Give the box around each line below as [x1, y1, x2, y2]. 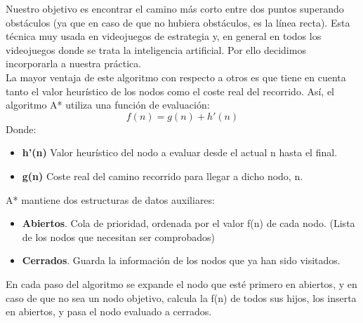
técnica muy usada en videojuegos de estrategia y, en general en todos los [6, 29, 322, 43]
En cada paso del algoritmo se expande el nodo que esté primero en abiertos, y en [6, 276, 357, 291]
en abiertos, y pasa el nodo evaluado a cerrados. [6, 304, 212, 319]
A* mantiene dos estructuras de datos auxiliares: [6, 192, 215, 207]
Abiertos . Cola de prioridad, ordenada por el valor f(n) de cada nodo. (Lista [22, 216, 355, 231]
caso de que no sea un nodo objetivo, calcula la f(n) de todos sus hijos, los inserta [6, 290, 357, 305]
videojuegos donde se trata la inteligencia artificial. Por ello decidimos [6, 42, 306, 57]
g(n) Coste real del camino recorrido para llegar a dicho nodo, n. [22, 168, 303, 183]
